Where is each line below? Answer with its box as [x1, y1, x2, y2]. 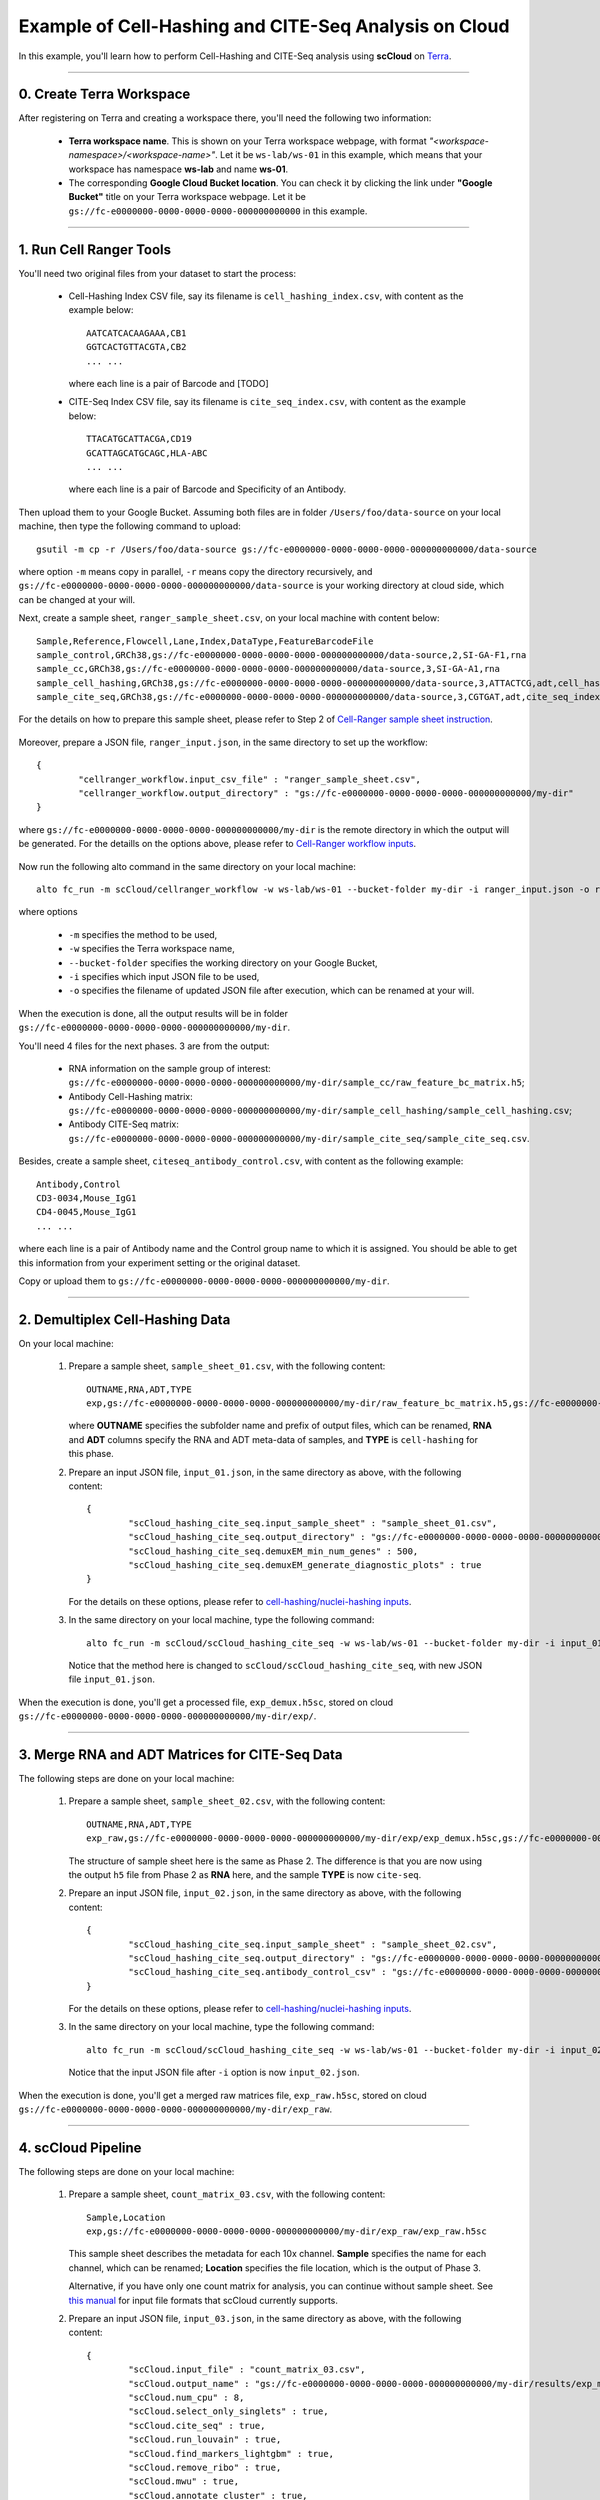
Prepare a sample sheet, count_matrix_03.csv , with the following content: [68, 2188, 386, 2200]
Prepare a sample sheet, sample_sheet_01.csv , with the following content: [68, 1360, 386, 1372]
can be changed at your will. [18, 593, 136, 605]
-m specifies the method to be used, [68, 928, 218, 940]
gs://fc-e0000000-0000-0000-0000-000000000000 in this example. [68, 205, 368, 217]
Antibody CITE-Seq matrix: [68, 1118, 180, 1130]
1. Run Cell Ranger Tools [18, 241, 172, 258]
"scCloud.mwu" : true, [128, 2476, 240, 2487]
